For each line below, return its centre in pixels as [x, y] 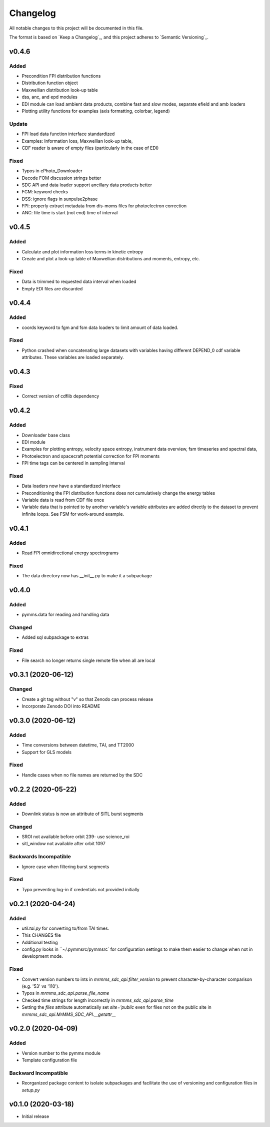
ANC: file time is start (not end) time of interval [70, 213]
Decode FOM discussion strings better [61, 178]
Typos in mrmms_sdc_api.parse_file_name [65, 993]
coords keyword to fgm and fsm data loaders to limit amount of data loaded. [100, 327]
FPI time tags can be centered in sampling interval [73, 463]
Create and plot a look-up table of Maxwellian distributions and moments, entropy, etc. [111, 259]
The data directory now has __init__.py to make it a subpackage [87, 576]
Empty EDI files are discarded [52, 288]
